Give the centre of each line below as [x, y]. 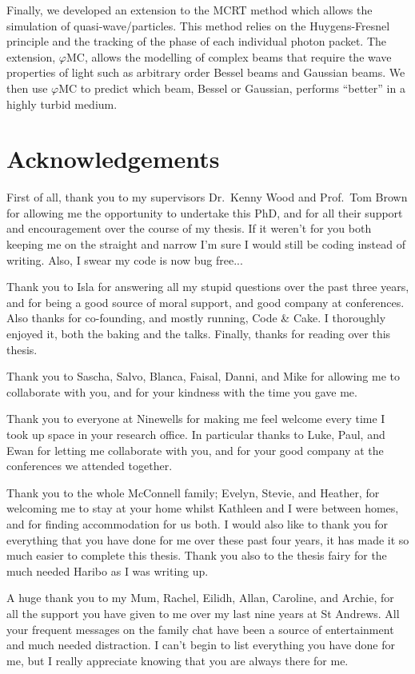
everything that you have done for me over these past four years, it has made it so [208, 539]
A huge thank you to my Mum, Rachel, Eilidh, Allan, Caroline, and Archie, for [200, 598]
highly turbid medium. [62, 104]
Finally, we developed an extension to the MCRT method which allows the [190, 10]
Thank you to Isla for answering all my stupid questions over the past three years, [208, 287]
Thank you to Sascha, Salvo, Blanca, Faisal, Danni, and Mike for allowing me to [203, 376]
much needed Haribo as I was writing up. [108, 570]
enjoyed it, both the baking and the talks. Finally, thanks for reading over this [199, 334]
